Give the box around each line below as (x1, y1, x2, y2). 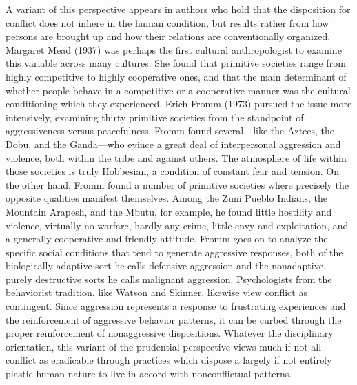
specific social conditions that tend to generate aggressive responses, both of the (6, 244, 343, 259)
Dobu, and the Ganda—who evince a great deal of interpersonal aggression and (6, 136, 341, 151)
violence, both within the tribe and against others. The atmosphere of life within (6, 150, 347, 165)
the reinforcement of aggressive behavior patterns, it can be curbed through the (6, 312, 342, 326)
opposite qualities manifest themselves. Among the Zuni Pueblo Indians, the (6, 191, 327, 205)
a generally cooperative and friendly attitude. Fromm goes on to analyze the (6, 231, 328, 246)
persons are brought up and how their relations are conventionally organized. (6, 29, 331, 43)
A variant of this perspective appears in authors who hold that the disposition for (6, 2, 351, 16)
